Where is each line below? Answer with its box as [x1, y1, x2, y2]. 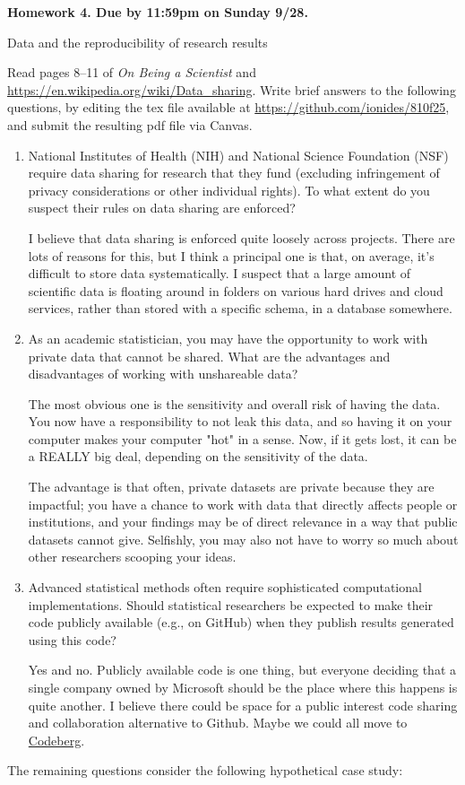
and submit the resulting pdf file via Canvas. [7, 115, 253, 134]
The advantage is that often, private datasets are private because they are [28, 477, 435, 496]
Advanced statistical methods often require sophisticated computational [28, 578, 422, 597]
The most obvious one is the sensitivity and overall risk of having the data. [28, 394, 441, 413]
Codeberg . [28, 730, 85, 749]
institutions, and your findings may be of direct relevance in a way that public [28, 512, 458, 531]
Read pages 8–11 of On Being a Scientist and [7, 63, 256, 82]
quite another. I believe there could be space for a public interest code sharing [28, 695, 458, 714]
